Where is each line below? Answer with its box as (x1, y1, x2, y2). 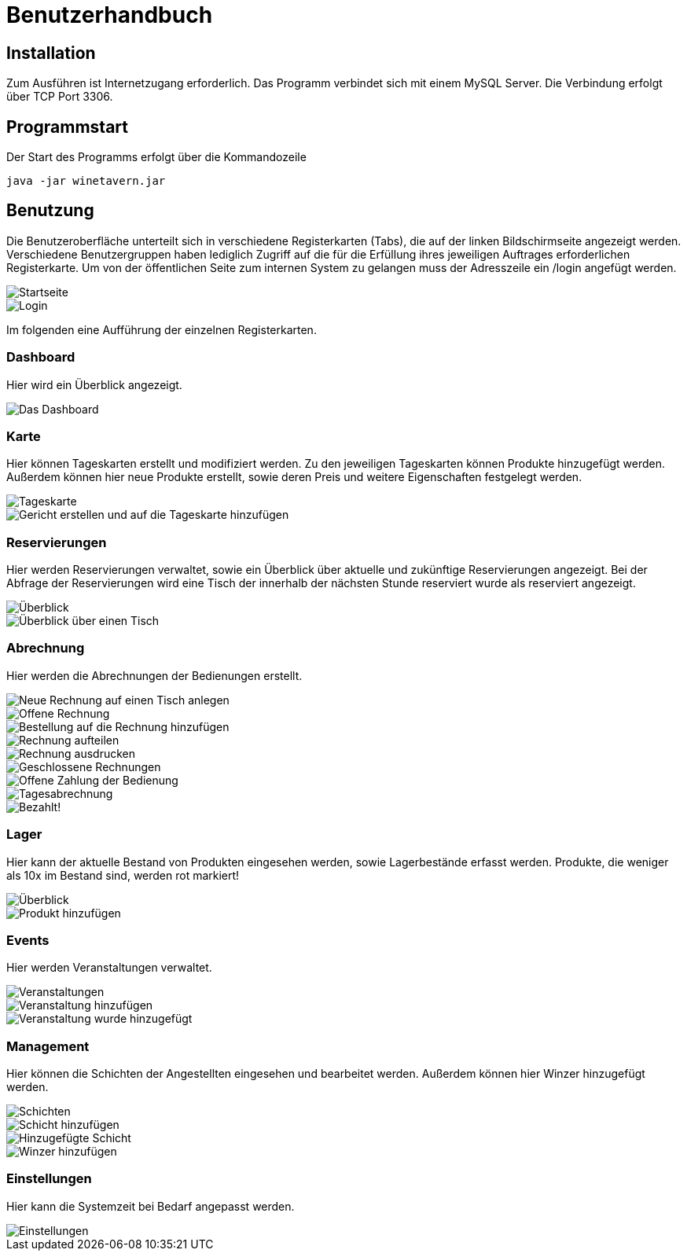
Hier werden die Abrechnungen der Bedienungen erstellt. (6, 668, 303, 682)
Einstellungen (6, 1171, 92, 1187)
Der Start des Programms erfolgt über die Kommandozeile (6, 150, 307, 164)
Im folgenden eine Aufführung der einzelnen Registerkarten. (6, 322, 317, 336)
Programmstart (6, 116, 128, 137)
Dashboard (6, 349, 75, 366)
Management (6, 1038, 90, 1054)
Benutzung (6, 200, 94, 221)
